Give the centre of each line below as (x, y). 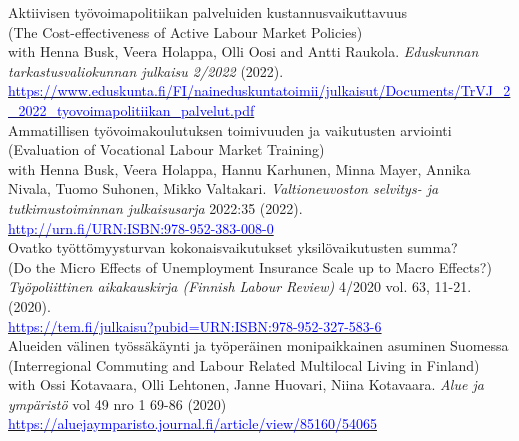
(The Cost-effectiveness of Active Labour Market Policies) (185, 31)
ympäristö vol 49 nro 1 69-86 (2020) (117, 403)
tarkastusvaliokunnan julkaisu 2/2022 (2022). (146, 70)
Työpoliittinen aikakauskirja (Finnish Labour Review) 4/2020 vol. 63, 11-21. (240, 286)
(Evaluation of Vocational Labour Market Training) (166, 149)
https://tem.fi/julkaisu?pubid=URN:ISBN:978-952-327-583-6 (195, 325)
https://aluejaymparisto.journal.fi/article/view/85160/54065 (192, 423)
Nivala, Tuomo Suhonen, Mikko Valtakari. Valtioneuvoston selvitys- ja (223, 188)
